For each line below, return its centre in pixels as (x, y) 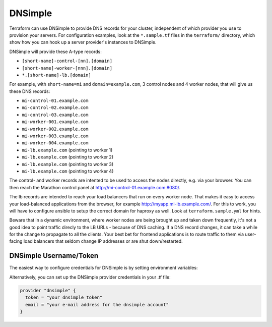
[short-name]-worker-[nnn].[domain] (67, 68)
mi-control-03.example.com (55, 115)
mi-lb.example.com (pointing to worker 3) (68, 164)
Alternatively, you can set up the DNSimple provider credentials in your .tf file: (90, 277)
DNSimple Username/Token (54, 256)
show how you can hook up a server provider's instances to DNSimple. (83, 42)
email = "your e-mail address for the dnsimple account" (97, 305)
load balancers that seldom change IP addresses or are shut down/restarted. (103, 241)
